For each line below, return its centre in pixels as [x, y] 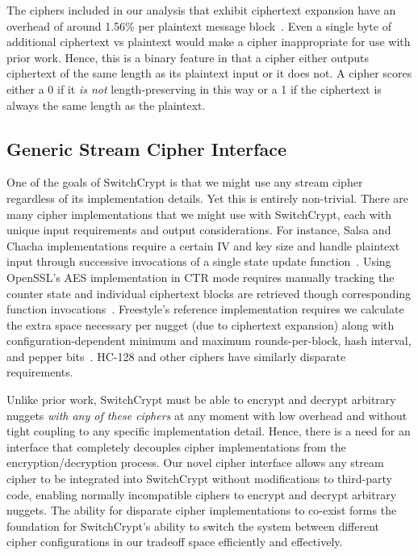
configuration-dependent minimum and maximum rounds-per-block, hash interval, [209, 341]
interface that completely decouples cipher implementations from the [176, 446]
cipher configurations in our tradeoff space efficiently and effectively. [175, 542]
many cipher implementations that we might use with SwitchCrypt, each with [199, 214]
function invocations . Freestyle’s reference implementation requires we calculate [205, 309]
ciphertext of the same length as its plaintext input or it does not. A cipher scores [209, 73]
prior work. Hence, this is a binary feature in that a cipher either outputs [188, 57]
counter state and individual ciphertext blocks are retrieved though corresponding [209, 293]
